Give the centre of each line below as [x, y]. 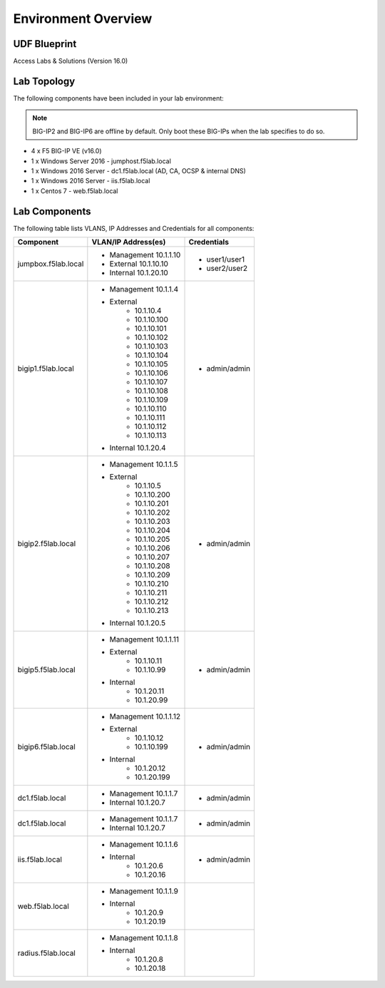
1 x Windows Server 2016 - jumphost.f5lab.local [101, 161]
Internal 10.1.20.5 [138, 623]
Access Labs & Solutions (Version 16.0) [71, 61]
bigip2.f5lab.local [47, 544]
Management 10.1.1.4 [144, 289]
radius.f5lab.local [47, 953]
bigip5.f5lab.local [46, 670]
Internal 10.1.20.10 [139, 273]
